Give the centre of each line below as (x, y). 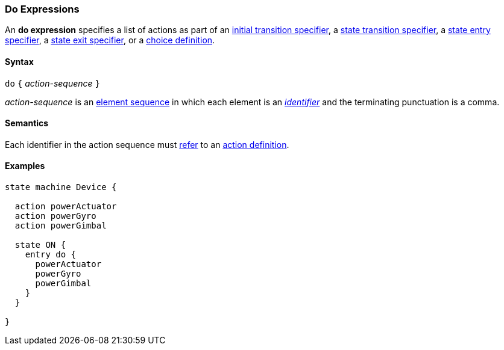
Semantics (27, 123)
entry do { (51, 255)
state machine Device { (61, 187)
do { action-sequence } (52, 83)
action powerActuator (66, 207)
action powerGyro (55, 216)
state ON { (40, 245)
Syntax (19, 61)
